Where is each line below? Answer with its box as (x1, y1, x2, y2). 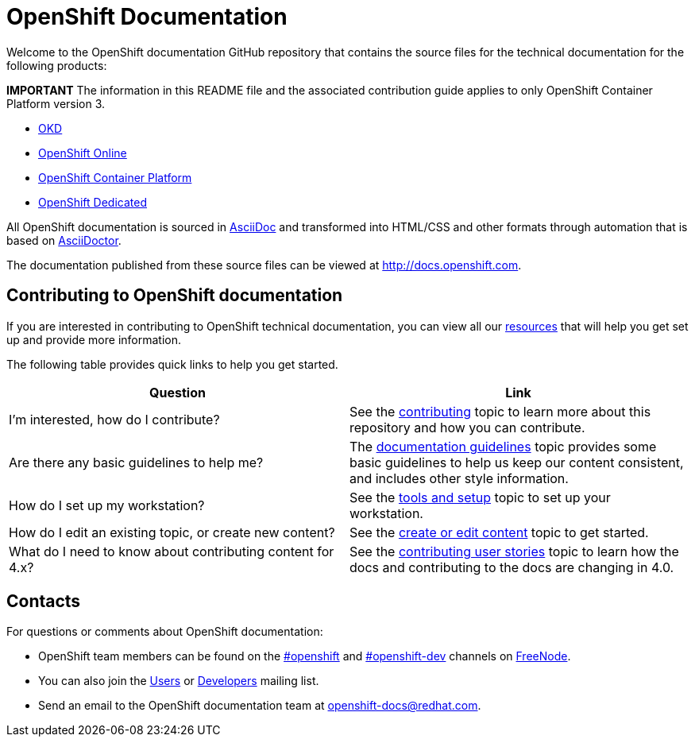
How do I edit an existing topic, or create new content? (9, 524, 335, 540)
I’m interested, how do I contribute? (9, 411, 220, 428)
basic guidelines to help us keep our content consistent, (349, 454, 684, 470)
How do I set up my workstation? (9, 497, 205, 513)
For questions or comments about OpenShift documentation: (6, 625, 323, 639)
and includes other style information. (349, 470, 569, 486)
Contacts (6, 591, 81, 612)
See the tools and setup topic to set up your (349, 489, 611, 505)
